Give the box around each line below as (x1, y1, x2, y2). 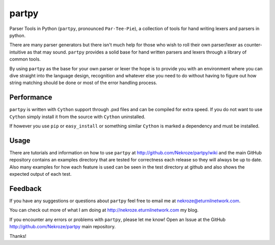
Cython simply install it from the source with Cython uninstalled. (9, 114, 146, 120)
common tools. (9, 56, 41, 62)
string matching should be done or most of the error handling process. (9, 79, 157, 86)
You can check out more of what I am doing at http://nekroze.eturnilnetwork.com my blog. (9, 207, 199, 213)
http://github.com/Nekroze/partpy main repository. (9, 224, 116, 230)
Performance (9, 93, 52, 102)
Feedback (9, 184, 42, 193)
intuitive (9, 49, 26, 55)
